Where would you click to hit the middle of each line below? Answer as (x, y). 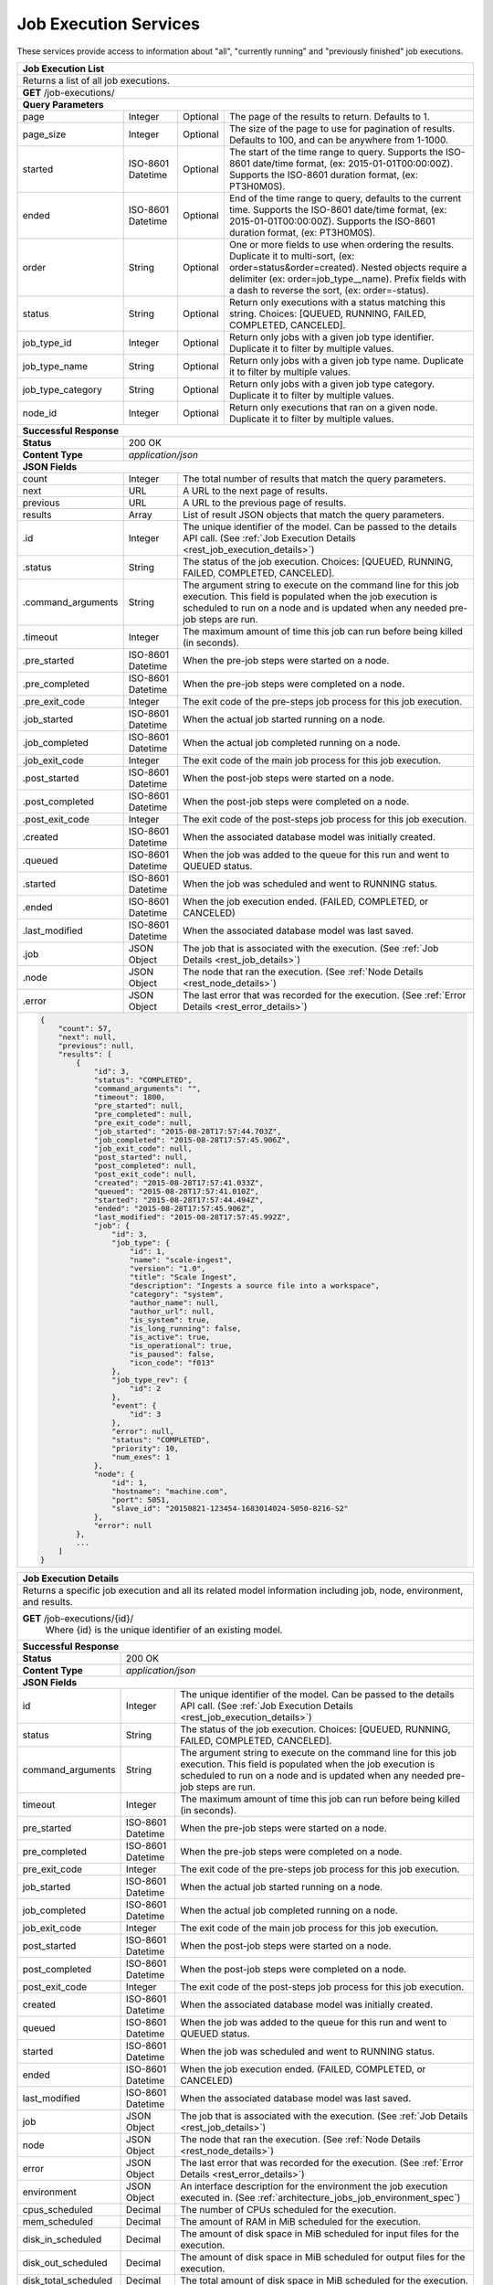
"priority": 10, (145, 1448)
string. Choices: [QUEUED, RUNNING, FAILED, (327, 314)
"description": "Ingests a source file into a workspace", (255, 1286)
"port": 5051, (141, 1499)
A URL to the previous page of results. (265, 503)
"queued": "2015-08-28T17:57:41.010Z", (177, 1191)
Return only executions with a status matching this (337, 302)
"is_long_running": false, (185, 1328)
